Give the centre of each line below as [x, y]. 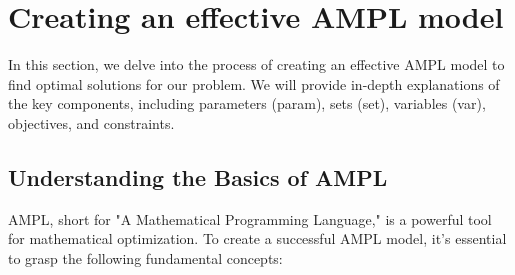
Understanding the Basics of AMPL [198, 176]
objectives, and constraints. [91, 122]
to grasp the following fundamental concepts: [145, 257]
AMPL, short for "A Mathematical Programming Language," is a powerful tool [250, 218]
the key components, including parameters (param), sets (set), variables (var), [247, 103]
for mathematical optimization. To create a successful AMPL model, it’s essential [257, 238]
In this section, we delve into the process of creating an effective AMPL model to [256, 64]
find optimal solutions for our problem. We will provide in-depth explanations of [254, 83]
